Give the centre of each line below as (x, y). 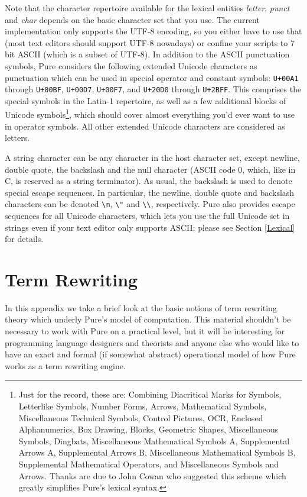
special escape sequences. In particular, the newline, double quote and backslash (150, 192)
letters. (17, 138)
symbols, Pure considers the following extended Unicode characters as (131, 65)
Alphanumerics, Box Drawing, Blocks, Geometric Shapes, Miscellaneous (148, 429)
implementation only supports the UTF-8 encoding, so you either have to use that (153, 31)
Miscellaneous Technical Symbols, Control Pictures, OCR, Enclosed (141, 417)
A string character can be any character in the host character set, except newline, (152, 157)
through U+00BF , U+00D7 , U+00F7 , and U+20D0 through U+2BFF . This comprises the (153, 89)
